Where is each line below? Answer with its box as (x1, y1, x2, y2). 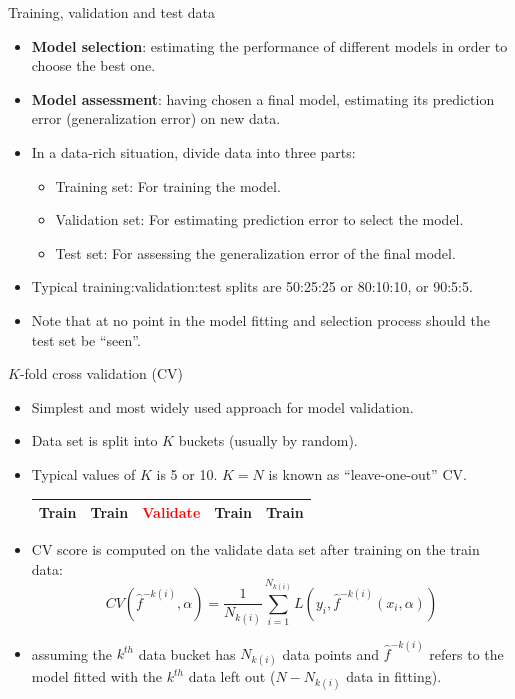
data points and (282, 643, 380, 664)
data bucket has (138, 643, 236, 664)
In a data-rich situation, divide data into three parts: (31, 141, 356, 162)
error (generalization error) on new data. (31, 108, 281, 129)
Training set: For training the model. (55, 175, 281, 196)
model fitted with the (31, 666, 163, 687)
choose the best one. (31, 55, 156, 76)
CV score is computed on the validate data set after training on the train (31, 539, 480, 560)
